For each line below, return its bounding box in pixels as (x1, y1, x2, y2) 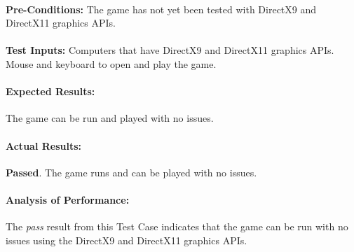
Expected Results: (6, 84, 95, 99)
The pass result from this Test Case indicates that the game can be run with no (6, 219, 348, 234)
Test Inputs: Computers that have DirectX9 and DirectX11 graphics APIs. (6, 43, 334, 57)
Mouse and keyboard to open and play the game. (6, 56, 217, 71)
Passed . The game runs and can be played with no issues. (6, 164, 257, 179)
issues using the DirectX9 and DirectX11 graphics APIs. (6, 232, 247, 247)
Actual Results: (6, 138, 82, 153)
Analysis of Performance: (6, 192, 130, 206)
